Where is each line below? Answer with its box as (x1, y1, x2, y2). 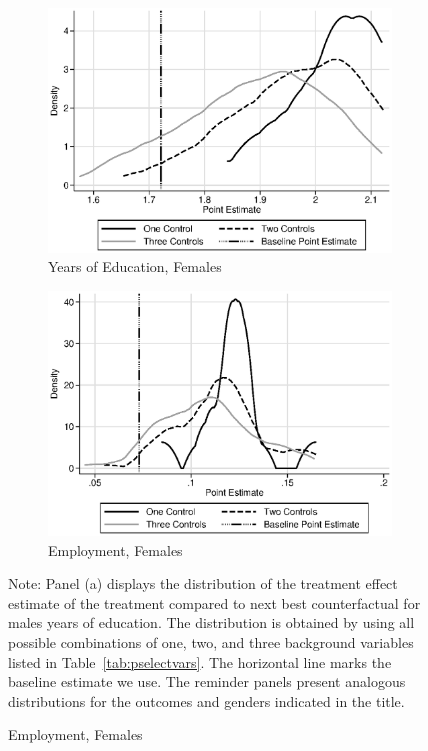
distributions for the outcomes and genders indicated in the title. (8, 690, 405, 711)
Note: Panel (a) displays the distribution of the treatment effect (8, 573, 398, 594)
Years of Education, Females (48, 256, 222, 277)
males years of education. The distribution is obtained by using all (8, 612, 415, 633)
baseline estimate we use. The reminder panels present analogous (8, 671, 406, 692)
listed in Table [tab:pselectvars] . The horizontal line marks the (8, 651, 392, 672)
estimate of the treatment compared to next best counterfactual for (8, 592, 421, 613)
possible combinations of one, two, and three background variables (8, 631, 414, 652)
